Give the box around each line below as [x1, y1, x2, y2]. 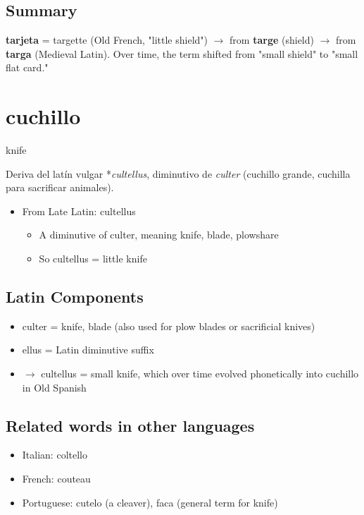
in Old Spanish [22, 380, 87, 394]
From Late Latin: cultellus [22, 203, 136, 218]
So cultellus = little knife [39, 251, 147, 266]
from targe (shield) [230, 32, 314, 47]
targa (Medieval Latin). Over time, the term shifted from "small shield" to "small [6, 46, 358, 61]
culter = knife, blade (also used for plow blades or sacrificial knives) [22, 318, 315, 333]
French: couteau [22, 471, 91, 486]
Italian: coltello [22, 447, 87, 462]
